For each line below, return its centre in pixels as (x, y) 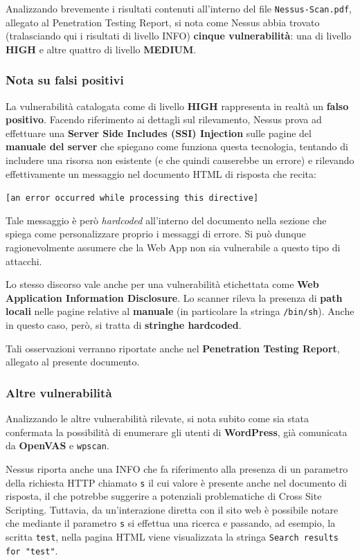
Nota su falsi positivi (65, 80)
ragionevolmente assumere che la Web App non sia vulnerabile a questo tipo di (173, 247)
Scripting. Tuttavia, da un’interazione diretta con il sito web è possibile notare (172, 509)
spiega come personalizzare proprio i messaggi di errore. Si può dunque (156, 234)
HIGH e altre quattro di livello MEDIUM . (101, 49)
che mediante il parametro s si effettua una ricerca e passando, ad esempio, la (171, 523)
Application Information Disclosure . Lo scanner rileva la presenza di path (174, 297)
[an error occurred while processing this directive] (132, 198)
